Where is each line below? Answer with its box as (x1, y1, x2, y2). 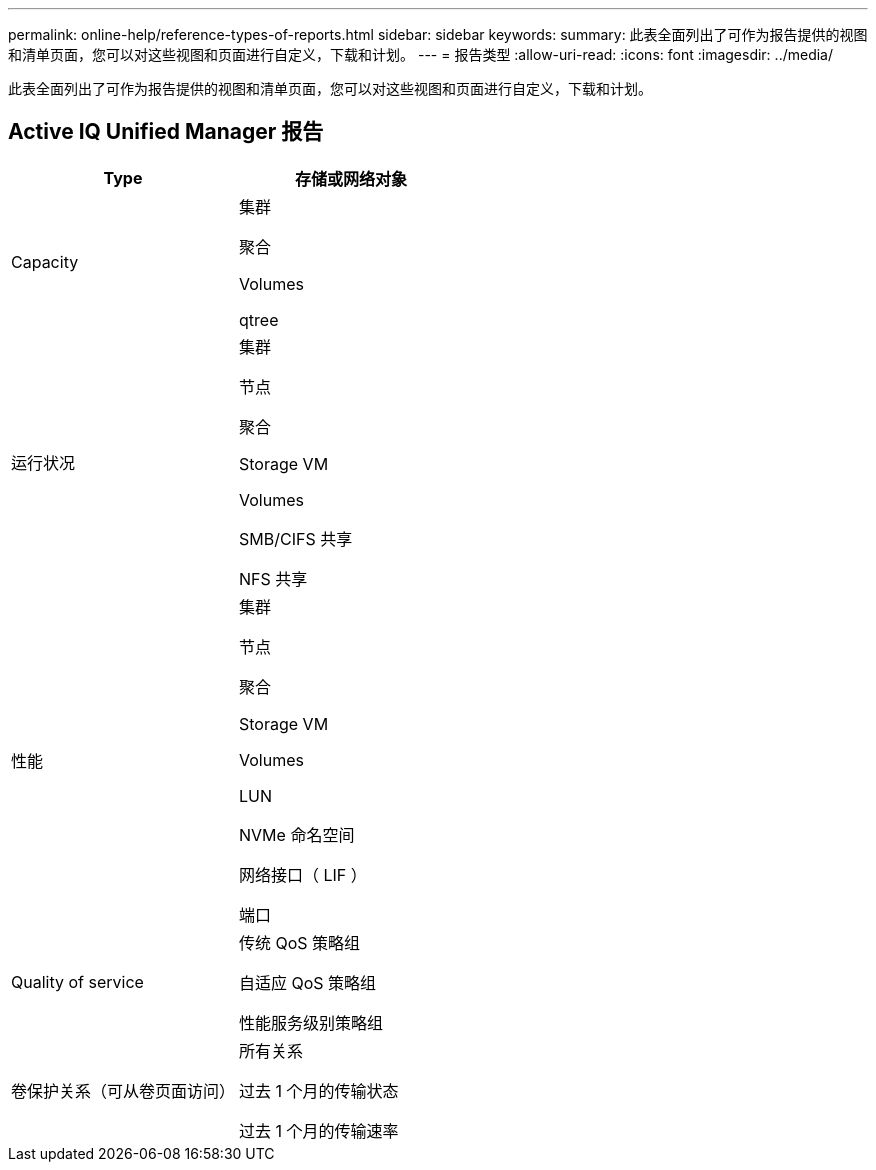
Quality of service (11, 971, 144, 992)
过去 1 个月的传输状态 (239, 1080, 399, 1101)
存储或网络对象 (295, 168, 408, 189)
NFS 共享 (239, 568, 308, 589)
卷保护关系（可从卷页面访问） (11, 1080, 236, 1101)
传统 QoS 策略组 (239, 932, 361, 953)
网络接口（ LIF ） (239, 864, 367, 885)
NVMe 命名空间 (239, 824, 355, 845)
